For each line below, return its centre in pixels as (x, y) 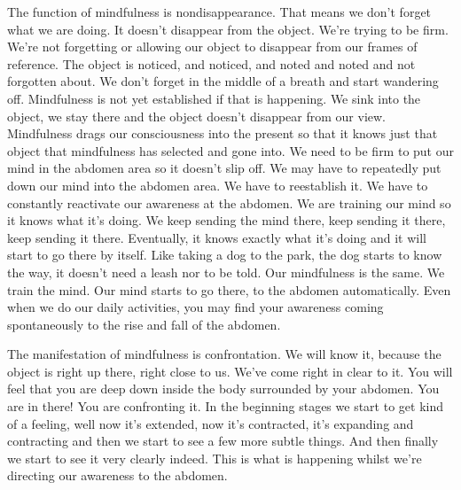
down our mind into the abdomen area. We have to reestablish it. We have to (218, 185)
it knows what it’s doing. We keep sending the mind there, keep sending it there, (227, 220)
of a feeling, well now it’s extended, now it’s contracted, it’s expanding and (211, 423)
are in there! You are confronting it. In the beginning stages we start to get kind (225, 406)
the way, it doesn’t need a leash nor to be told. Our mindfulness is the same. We (226, 272)
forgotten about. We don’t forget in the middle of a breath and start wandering (223, 81)
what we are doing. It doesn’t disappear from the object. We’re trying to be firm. (228, 29)
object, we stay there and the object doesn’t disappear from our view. (196, 116)
